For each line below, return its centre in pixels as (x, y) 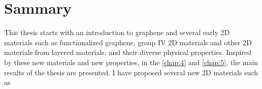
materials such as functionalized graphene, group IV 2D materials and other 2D (128, 42)
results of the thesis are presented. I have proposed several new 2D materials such (131, 72)
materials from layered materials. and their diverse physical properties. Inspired (128, 52)
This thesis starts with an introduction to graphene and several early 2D (117, 32)
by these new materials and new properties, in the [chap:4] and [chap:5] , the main (131, 62)
